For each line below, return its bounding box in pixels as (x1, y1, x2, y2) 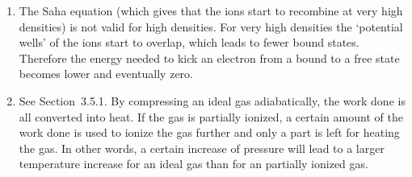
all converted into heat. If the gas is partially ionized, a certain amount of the (19, 108, 403, 125)
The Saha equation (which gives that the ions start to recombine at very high (19, 2, 403, 19)
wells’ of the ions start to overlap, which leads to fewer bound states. (19, 34, 359, 51)
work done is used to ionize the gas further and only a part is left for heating (19, 124, 400, 141)
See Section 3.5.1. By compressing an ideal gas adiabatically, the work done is (19, 92, 406, 109)
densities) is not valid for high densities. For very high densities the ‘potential (19, 18, 403, 35)
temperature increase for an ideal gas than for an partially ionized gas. (19, 155, 368, 172)
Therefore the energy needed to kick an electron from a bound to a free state (19, 49, 400, 66)
